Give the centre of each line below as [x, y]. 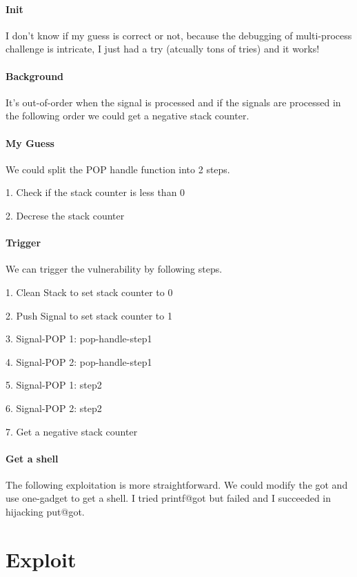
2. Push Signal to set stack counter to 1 [89, 315]
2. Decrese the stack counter [65, 215]
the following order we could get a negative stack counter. [127, 116]
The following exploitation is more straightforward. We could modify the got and [177, 484]
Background [35, 76]
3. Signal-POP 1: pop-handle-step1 [79, 339]
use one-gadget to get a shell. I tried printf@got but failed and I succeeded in [169, 498]
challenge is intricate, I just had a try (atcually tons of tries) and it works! [163, 49]
